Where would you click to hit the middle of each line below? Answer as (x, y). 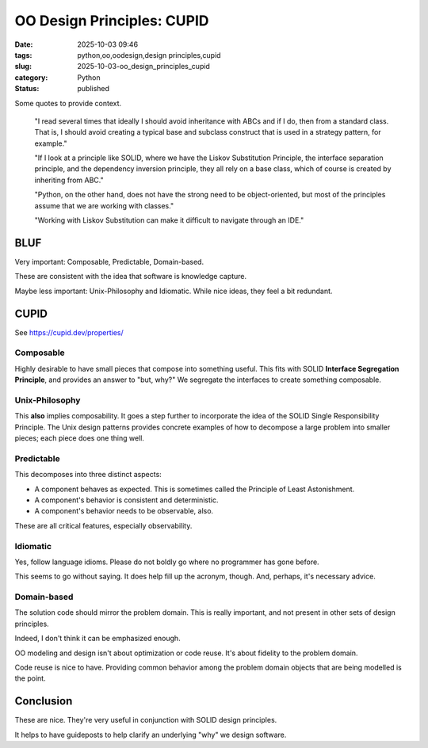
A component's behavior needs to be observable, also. (124, 511)
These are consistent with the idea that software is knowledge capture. (131, 277)
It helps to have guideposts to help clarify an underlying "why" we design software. (151, 735)
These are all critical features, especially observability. (103, 525)
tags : (23, 55)
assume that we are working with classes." (104, 205)
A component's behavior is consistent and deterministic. (126, 500)
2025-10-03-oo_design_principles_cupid (143, 67)
